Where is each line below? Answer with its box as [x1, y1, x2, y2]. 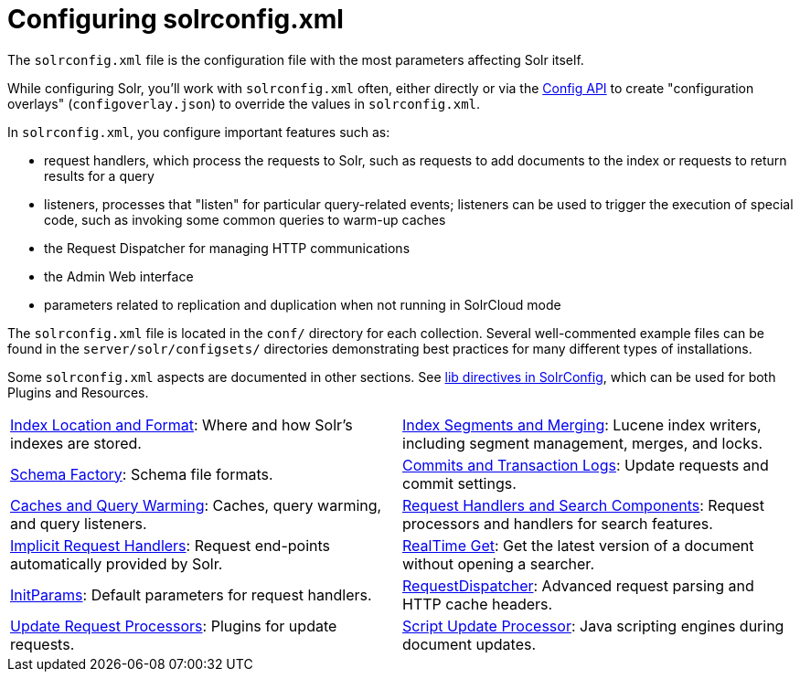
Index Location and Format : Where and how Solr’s [10, 415, 353, 434]
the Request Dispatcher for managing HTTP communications [44, 239, 411, 256]
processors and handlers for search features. [402, 514, 713, 533]
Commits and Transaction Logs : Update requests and [402, 455, 769, 474]
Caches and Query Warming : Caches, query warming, [10, 495, 382, 515]
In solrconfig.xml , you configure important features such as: [7, 123, 390, 140]
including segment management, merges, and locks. [402, 433, 763, 452]
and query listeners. [10, 514, 147, 533]
